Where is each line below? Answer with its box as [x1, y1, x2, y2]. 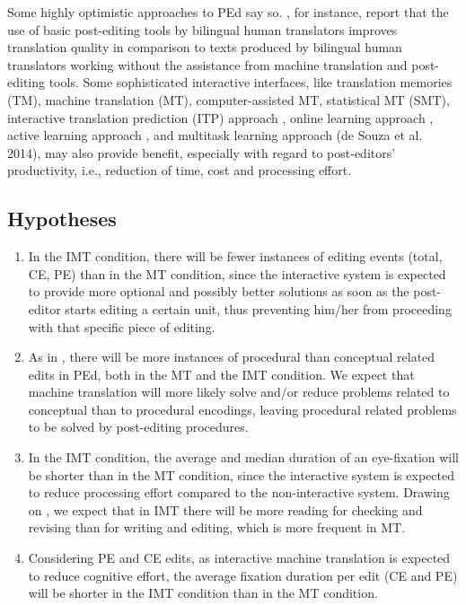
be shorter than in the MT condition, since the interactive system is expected [28, 465, 454, 484]
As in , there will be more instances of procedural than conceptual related [28, 347, 435, 366]
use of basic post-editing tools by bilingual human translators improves [7, 20, 398, 39]
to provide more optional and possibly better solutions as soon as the [28, 282, 409, 301]
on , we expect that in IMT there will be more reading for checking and [28, 500, 423, 519]
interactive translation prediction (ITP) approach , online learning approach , [7, 108, 434, 127]
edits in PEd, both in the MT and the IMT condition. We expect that [28, 364, 415, 383]
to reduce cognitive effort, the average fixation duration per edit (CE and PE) [28, 566, 458, 584]
